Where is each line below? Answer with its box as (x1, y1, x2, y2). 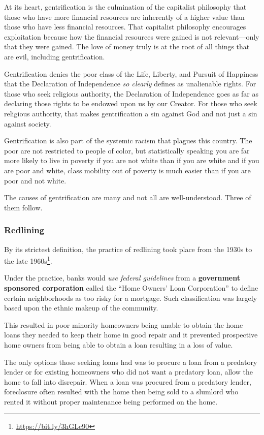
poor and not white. (4, 175, 67, 185)
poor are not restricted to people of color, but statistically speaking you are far (4, 145, 250, 156)
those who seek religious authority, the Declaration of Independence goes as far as (4, 88, 258, 99)
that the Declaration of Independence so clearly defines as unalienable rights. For (4, 78, 256, 89)
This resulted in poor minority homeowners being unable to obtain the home (4, 319, 243, 330)
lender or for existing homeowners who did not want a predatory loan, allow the (4, 366, 253, 377)
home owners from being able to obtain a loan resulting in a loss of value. (4, 339, 233, 350)
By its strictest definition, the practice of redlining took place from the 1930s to (4, 243, 252, 254)
